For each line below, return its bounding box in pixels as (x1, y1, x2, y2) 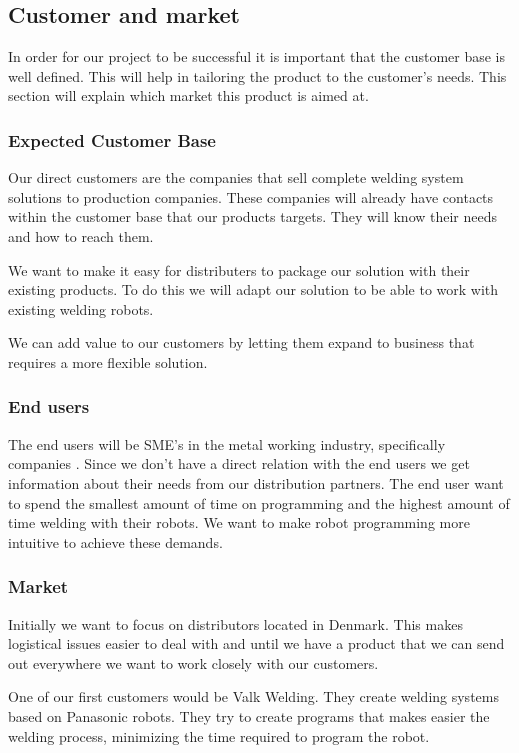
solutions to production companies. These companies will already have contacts (8, 186, 494, 207)
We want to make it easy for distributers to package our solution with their (8, 259, 470, 280)
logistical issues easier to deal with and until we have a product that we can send (8, 633, 505, 654)
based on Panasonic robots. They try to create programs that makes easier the (8, 705, 490, 726)
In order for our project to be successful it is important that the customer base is (8, 46, 506, 67)
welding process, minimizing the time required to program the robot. (8, 725, 430, 746)
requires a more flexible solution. (8, 351, 208, 372)
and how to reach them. (8, 225, 154, 246)
